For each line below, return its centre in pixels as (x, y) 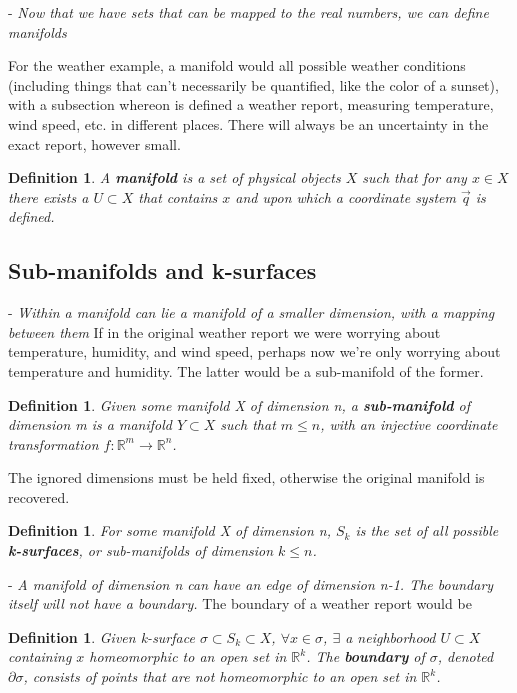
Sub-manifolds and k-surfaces (162, 270)
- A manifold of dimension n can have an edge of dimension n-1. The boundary (251, 583)
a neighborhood (390, 636)
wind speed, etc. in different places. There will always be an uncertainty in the (248, 123)
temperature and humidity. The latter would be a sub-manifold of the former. (246, 370)
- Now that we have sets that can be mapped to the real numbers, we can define (248, 12)
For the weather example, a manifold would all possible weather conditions (237, 65)
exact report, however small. (94, 143)
